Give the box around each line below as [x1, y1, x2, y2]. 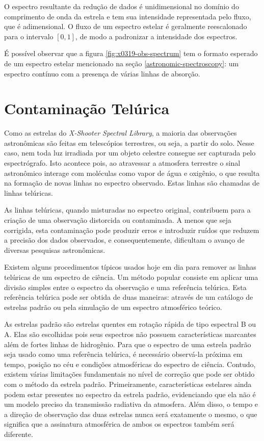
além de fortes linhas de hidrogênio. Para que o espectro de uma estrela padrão [4, 339, 251, 349]
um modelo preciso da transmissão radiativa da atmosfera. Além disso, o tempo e [4, 399, 258, 409]
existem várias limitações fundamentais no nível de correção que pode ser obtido [4, 369, 255, 379]
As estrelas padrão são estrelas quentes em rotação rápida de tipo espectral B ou [4, 319, 256, 329]
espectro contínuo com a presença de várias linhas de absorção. [4, 68, 200, 79]
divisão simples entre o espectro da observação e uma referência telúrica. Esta [4, 281, 247, 292]
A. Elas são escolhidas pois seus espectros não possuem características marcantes [4, 328, 256, 339]
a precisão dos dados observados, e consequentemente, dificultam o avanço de [4, 235, 245, 245]
